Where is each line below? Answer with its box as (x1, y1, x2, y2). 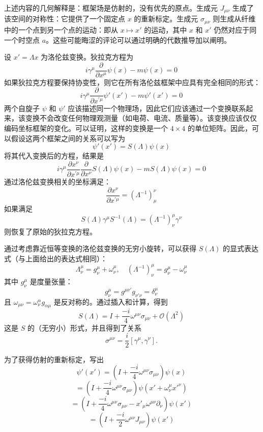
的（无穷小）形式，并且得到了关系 (27, 322, 141, 333)
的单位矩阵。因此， (187, 122, 252, 133)
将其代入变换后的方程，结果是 (4, 150, 104, 161)
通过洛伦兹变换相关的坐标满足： (4, 176, 111, 187)
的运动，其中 (144, 24, 187, 35)
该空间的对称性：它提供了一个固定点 (4, 13, 125, 24)
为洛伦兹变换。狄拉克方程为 (41, 51, 134, 62)
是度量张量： (30, 276, 73, 286)
